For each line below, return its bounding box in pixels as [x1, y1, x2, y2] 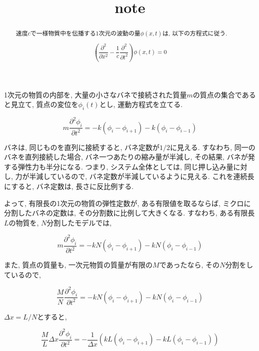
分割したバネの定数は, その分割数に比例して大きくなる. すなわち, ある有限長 [4, 207, 255, 218]
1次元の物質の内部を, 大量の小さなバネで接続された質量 [4, 89, 187, 99]
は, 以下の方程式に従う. [162, 29, 227, 37]
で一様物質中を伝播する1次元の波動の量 [30, 29, 140, 37]
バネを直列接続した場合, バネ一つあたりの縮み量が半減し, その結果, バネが [4, 151, 248, 162]
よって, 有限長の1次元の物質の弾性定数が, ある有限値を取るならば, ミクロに [4, 197, 251, 208]
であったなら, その [159, 259, 220, 269]
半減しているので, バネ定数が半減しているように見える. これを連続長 [29, 171, 254, 181]
